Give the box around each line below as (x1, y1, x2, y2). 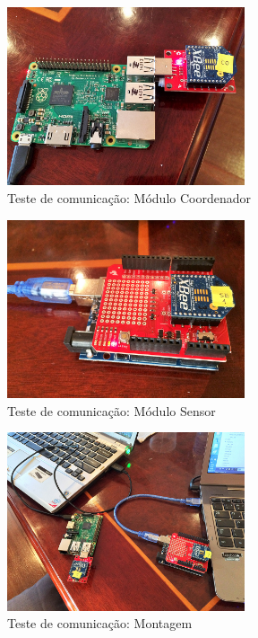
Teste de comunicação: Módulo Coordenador (7, 189, 251, 208)
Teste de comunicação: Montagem (7, 614, 193, 633)
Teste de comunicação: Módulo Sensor (7, 401, 216, 420)
